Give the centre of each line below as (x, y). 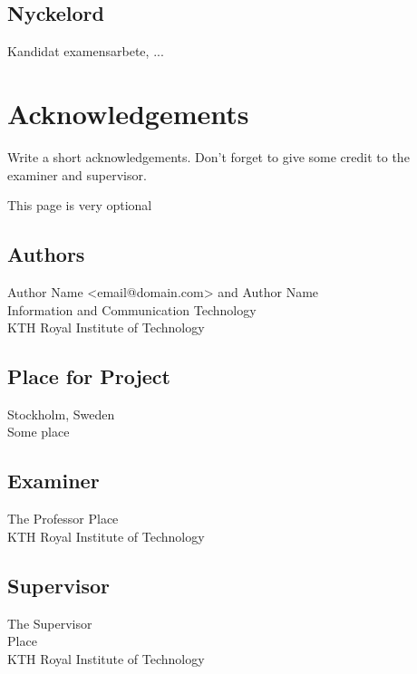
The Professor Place (63, 519)
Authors (46, 254)
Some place (39, 432)
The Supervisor (50, 623)
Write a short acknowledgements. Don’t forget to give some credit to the (208, 156)
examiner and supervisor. (77, 174)
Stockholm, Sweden (61, 414)
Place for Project (89, 376)
